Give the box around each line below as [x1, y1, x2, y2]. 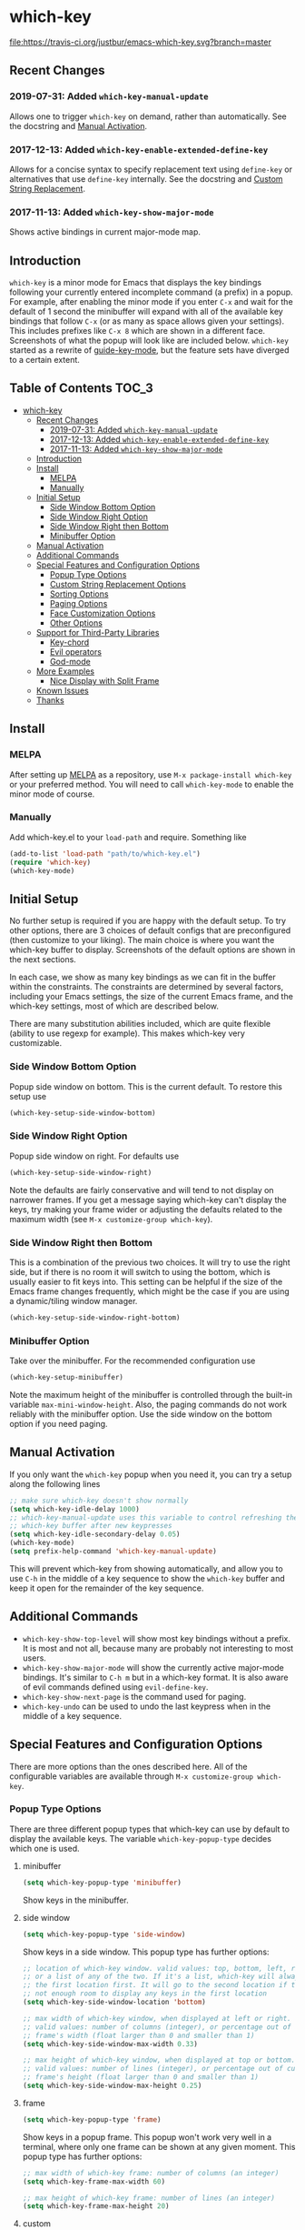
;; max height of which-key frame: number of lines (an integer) [22, 2194, 275, 2203]
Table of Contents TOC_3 [9, 380, 153, 397]
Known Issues [35, 685, 89, 696]
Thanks [35, 694, 65, 706]
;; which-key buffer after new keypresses [9, 1522, 172, 1531]
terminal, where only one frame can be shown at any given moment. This [22, 2141, 296, 2152]
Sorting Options [49, 588, 109, 599]
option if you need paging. [9, 1418, 108, 1429]
